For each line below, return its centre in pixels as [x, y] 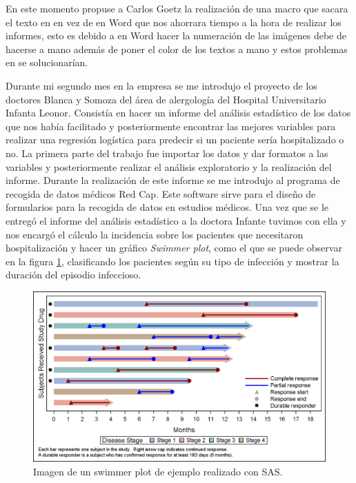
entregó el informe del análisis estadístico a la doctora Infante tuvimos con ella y [176, 220]
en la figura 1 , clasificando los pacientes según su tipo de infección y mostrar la [172, 261]
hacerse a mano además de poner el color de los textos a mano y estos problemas [177, 49]
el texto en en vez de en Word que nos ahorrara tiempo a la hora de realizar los [174, 22]
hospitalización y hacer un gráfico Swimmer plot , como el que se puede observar [174, 248]
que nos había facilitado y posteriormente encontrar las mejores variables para [171, 126]
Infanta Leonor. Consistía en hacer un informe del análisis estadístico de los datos [178, 113]
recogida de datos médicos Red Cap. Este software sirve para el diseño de [161, 193]
